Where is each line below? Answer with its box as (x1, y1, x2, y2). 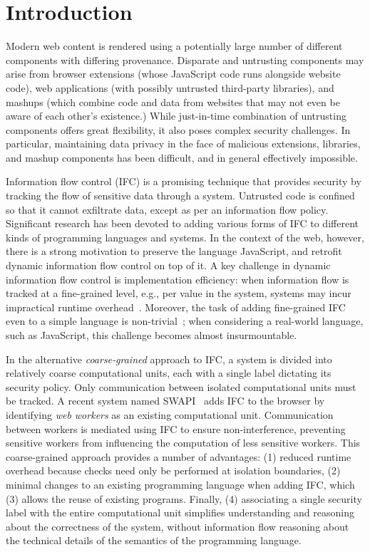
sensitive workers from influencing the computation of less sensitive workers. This (6, 435, 361, 450)
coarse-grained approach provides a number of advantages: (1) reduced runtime (6, 449, 351, 464)
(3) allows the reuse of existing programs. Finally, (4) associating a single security (6, 491, 362, 506)
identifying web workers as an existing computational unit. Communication (6, 407, 334, 422)
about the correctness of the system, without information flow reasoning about (6, 519, 349, 533)
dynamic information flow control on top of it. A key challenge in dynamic (6, 258, 331, 273)
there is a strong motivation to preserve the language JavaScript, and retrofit (6, 244, 342, 259)
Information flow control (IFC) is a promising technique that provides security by (6, 174, 361, 189)
